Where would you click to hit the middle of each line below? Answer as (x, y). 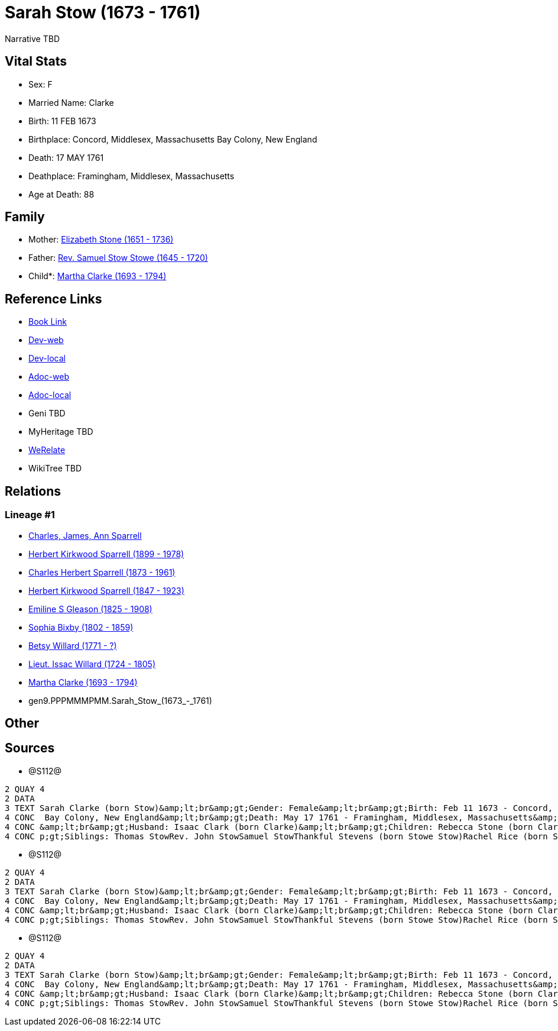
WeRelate (47, 450)
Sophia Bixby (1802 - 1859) (81, 627)
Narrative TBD (32, 38)
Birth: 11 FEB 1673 (62, 121)
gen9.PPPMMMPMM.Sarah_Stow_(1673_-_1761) (120, 700)
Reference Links (53, 299)
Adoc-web (49, 377)
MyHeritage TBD (61, 432)
